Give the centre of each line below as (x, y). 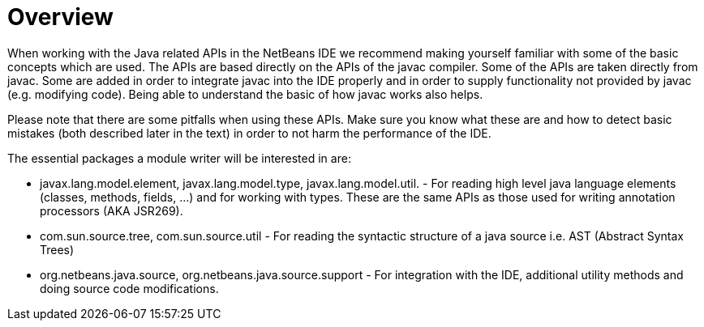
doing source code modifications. (129, 288)
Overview (60, 17)
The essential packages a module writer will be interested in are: (179, 158)
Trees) (57, 249)
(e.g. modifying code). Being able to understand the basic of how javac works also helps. (245, 94)
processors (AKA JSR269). (112, 210)
